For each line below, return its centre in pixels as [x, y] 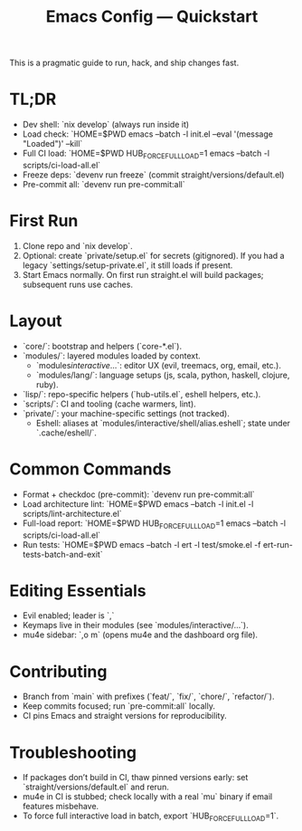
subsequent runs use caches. [78, 284]
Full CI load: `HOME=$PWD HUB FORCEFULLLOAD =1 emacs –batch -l [146, 154]
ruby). [47, 384]
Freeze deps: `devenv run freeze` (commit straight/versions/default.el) [153, 175]
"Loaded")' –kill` [52, 144]
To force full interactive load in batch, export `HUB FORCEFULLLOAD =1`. [151, 817]
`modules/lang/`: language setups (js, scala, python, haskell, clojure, [163, 375]
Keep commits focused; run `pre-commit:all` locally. [118, 706]
